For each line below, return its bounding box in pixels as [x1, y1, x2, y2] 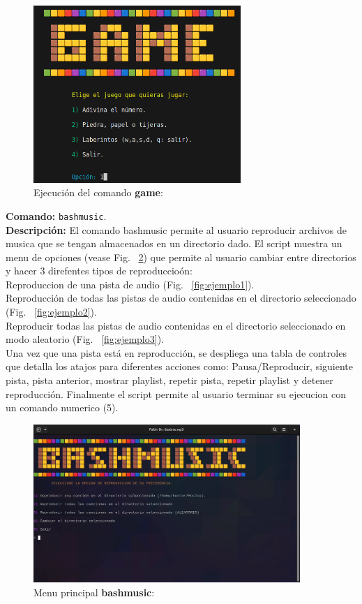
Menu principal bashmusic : [33, 584, 155, 599]
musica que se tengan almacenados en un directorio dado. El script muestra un [6, 236, 342, 251]
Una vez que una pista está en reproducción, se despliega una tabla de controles [6, 345, 347, 360]
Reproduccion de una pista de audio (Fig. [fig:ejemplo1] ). [6, 277, 255, 291]
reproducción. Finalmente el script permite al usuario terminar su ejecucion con [6, 386, 346, 401]
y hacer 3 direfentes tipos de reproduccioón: [6, 263, 193, 278]
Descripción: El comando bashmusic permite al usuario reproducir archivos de [6, 222, 347, 237]
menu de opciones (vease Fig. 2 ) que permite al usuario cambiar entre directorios [6, 249, 356, 264]
